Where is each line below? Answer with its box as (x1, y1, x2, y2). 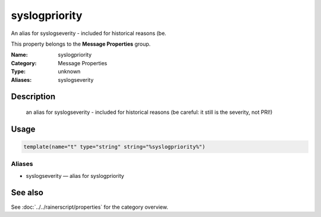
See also (11, 187, 44, 198)
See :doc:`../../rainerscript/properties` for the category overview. (11, 203, 169, 210)
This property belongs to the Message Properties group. (11, 40, 151, 47)
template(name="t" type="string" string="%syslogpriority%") (23, 143, 206, 150)
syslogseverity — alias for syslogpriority (26, 172, 124, 179)
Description (11, 92, 56, 102)
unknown (58, 68, 81, 75)
